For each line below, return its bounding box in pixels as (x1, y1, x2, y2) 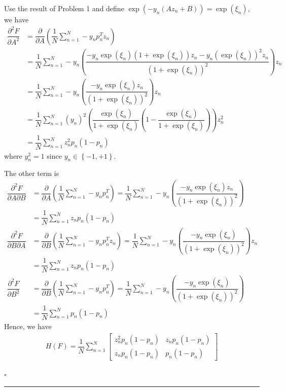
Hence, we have (4, 321, 52, 332)
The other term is (4, 168, 59, 179)
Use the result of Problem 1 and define (4, 3, 124, 13)
